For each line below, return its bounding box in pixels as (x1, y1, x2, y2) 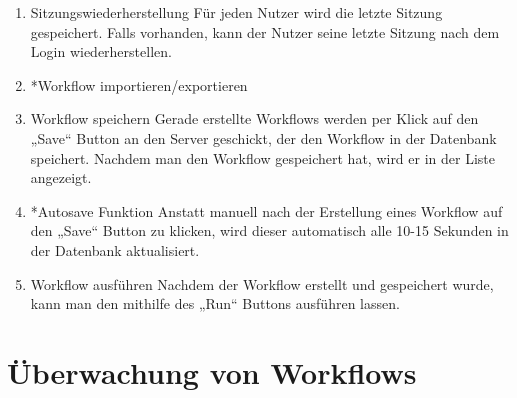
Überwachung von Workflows (7, 351, 417, 392)
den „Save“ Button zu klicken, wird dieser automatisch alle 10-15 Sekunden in (30, 220, 509, 241)
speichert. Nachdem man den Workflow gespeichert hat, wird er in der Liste (30, 147, 495, 168)
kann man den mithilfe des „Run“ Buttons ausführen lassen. (30, 293, 400, 314)
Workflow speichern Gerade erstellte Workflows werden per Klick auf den (30, 108, 479, 129)
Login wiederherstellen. (30, 41, 172, 62)
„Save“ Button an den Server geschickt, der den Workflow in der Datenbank (30, 127, 497, 148)
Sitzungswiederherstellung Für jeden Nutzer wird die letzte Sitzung (30, 2, 443, 22)
